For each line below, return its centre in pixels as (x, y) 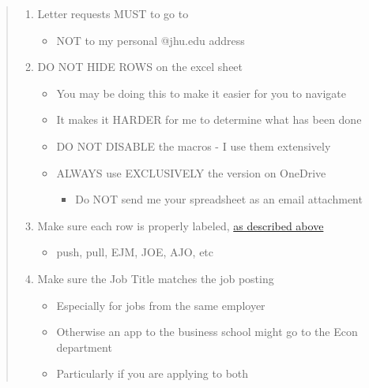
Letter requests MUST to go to (113, 13)
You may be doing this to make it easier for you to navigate (201, 93)
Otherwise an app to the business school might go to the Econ (207, 332)
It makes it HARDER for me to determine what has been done (209, 119)
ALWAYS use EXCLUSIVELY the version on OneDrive (191, 172)
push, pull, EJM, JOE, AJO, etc (135, 252)
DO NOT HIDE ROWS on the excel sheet (140, 67)
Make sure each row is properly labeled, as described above (181, 225)
